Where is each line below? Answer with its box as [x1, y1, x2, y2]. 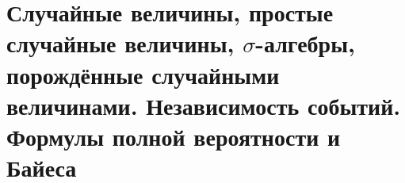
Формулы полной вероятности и [6, 120, 341, 152]
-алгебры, [255, 27, 355, 59]
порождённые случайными [6, 58, 280, 90]
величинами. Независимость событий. [6, 89, 401, 121]
